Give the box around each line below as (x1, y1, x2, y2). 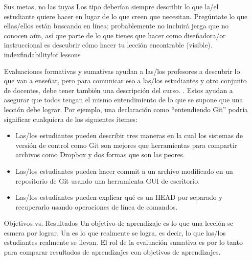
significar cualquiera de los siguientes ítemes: (4, 114, 137, 124)
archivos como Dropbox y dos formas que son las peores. (15, 149, 185, 160)
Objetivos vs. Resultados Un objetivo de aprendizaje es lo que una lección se (4, 218, 233, 228)
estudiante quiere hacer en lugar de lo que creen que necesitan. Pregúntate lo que (4, 11, 248, 21)
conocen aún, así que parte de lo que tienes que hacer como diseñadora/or (4, 30, 226, 40)
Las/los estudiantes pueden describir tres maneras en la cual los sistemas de (15, 130, 243, 141)
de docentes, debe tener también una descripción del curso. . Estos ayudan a (4, 85, 233, 95)
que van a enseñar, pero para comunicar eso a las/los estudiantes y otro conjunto (4, 75, 247, 86)
